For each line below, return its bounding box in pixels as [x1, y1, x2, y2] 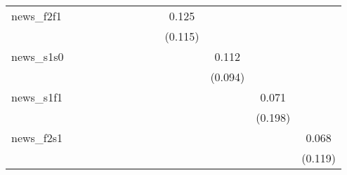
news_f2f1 [11, 8, 62, 24]
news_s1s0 [11, 48, 64, 64]
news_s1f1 [11, 89, 63, 105]
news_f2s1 [11, 129, 63, 146]
